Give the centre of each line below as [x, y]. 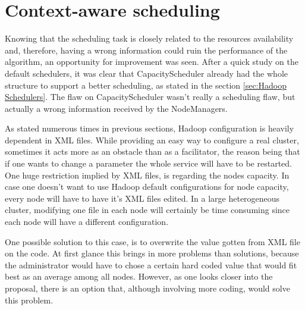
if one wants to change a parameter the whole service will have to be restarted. [148, 163]
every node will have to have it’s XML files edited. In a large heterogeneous [142, 198]
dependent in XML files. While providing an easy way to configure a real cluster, [152, 140]
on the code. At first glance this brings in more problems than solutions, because [152, 253]
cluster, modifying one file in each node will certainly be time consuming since [147, 210]
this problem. [29, 300]
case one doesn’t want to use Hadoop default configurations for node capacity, [147, 187]
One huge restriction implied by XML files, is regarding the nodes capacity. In [147, 175]
